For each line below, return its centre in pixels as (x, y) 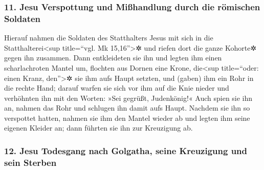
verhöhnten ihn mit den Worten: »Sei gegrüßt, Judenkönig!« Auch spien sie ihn (128, 98)
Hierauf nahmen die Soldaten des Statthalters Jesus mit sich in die (109, 38)
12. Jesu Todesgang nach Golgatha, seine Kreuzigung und (126, 151)
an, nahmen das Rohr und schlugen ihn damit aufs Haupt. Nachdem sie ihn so (127, 108)
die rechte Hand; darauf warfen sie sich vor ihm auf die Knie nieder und (117, 88)
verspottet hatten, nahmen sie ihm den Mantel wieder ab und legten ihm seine (127, 118)
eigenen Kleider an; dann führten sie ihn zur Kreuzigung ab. (98, 128)
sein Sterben (30, 162)
